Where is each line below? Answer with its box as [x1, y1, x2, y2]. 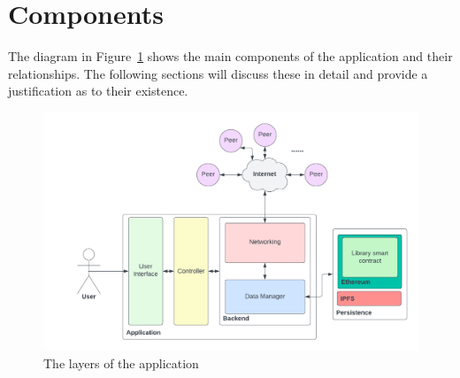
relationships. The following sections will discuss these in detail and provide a [8, 64, 428, 82]
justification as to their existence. [8, 81, 188, 100]
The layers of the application [43, 354, 199, 373]
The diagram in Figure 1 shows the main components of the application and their [8, 47, 453, 66]
